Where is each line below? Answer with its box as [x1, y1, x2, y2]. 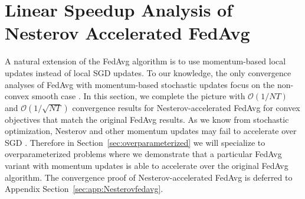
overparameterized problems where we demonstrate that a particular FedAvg [5, 148, 282, 160]
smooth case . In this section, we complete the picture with [31, 90, 245, 102]
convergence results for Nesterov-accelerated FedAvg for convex [72, 101, 300, 113]
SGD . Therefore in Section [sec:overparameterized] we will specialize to [5, 136, 265, 148]
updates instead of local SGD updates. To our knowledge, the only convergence [5, 66, 291, 79]
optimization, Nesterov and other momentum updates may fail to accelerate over [5, 125, 297, 137]
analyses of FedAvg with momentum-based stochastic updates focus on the [5, 78, 275, 90]
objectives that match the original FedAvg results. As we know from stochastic [5, 113, 289, 125]
